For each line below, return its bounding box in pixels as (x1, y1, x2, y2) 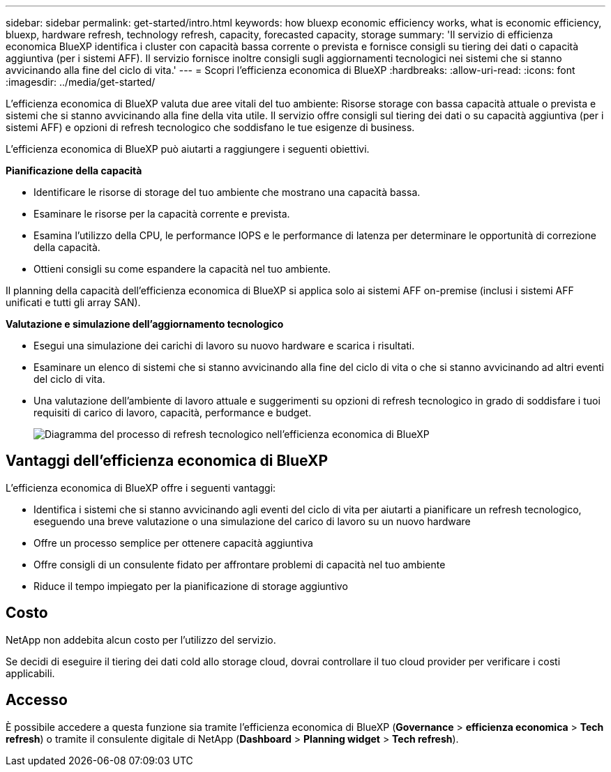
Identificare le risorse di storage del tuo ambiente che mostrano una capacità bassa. (33, 186, 421, 198)
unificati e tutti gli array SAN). (6, 296, 141, 308)
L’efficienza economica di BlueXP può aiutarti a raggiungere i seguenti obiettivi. (6, 143, 370, 155)
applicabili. (6, 667, 55, 679)
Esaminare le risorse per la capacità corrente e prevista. (33, 208, 290, 220)
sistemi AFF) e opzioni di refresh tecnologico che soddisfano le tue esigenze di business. (6, 121, 415, 133)
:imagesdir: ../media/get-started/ (6, 76, 156, 88)
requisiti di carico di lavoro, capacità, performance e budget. (33, 407, 312, 418)
